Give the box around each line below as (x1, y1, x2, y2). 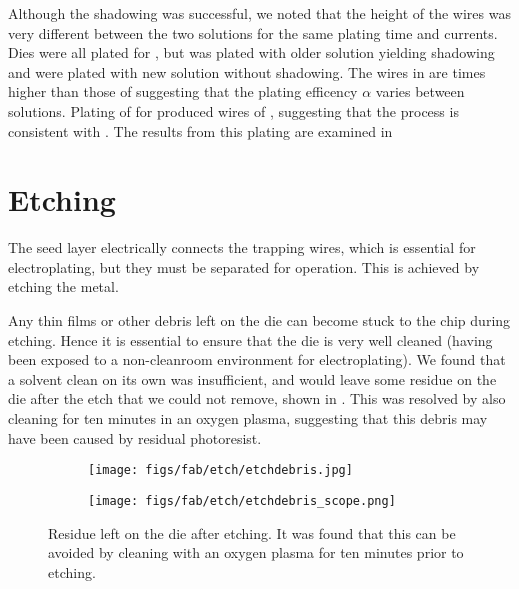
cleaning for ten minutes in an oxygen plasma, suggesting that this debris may (8, 408, 488, 429)
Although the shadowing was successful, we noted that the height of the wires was (8, 3, 511, 23)
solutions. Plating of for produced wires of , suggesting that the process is (8, 100, 459, 121)
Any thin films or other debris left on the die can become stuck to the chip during (8, 310, 511, 331)
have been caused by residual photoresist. (8, 427, 262, 448)
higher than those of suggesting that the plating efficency (8, 81, 358, 102)
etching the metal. (8, 276, 119, 297)
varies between (375, 81, 465, 102)
